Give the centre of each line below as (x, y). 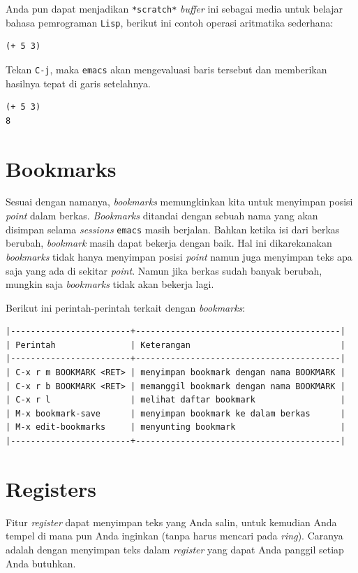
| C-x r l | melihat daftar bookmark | (176, 400)
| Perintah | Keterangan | (176, 345)
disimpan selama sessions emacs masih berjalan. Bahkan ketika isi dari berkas (173, 229)
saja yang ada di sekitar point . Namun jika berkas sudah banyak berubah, (164, 270)
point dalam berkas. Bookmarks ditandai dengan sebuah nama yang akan (162, 216)
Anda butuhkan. (41, 563)
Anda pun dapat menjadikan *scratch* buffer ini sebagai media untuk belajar (174, 8)
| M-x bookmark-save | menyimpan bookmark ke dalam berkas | (176, 413)
